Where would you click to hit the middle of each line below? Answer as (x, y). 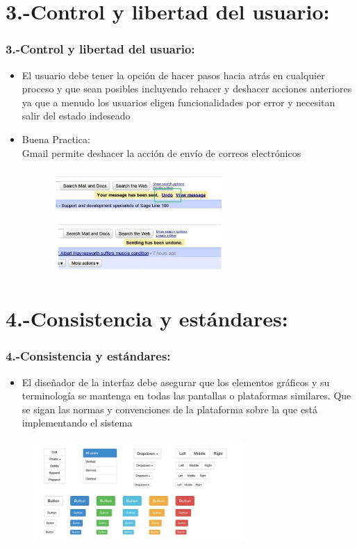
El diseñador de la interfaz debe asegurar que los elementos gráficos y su (176, 382)
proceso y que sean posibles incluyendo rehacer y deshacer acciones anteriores (187, 89)
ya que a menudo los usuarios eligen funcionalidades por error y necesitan (178, 102)
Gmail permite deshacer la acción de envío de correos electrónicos (161, 152)
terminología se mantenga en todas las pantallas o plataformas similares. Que (186, 396)
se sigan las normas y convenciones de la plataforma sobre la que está (170, 409)
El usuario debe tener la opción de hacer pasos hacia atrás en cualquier (173, 75)
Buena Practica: (56, 139)
